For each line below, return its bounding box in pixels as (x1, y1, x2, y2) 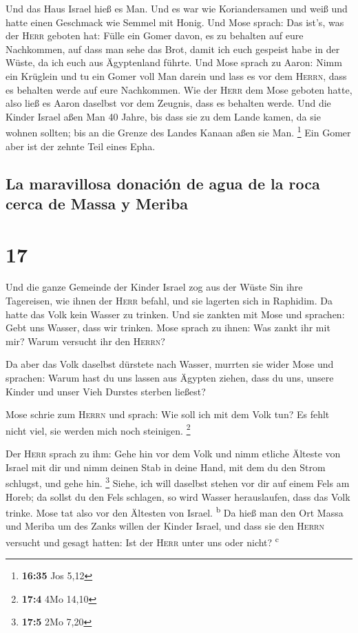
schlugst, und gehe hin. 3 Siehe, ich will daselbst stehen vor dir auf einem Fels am (6, 474, 350, 490)
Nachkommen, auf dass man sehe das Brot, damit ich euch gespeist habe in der (6, 41, 340, 56)
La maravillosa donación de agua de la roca (6, 172, 320, 194)
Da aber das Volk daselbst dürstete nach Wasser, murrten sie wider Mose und (6, 357, 334, 371)
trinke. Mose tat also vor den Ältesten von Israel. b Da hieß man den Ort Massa (6, 504, 344, 519)
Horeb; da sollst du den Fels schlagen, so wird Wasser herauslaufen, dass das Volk (6, 489, 350, 504)
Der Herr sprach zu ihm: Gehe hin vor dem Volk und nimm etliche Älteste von (6, 446, 341, 461)
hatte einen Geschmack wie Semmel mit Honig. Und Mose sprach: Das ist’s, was (6, 14, 344, 29)
